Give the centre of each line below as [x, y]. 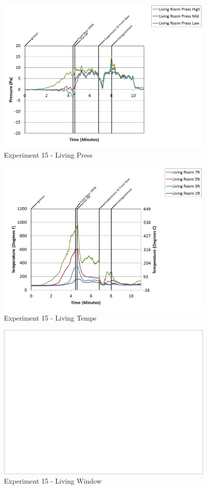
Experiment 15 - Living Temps [50, 318]
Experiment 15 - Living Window [53, 481]
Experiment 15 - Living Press [48, 155]
